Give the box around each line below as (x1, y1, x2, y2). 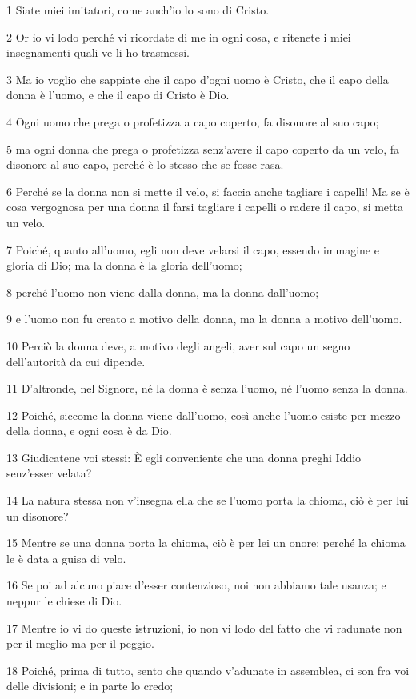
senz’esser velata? (6, 465, 92, 481)
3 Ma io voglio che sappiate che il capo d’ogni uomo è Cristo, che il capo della (6, 70, 389, 87)
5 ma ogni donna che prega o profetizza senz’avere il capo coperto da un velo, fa (6, 140, 399, 157)
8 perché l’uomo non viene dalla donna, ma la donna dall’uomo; (6, 283, 319, 300)
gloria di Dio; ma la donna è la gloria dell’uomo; (6, 257, 242, 274)
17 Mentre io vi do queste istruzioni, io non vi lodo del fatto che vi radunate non (6, 619, 402, 636)
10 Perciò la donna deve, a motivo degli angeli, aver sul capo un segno (6, 337, 350, 353)
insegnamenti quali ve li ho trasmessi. (6, 44, 190, 61)
